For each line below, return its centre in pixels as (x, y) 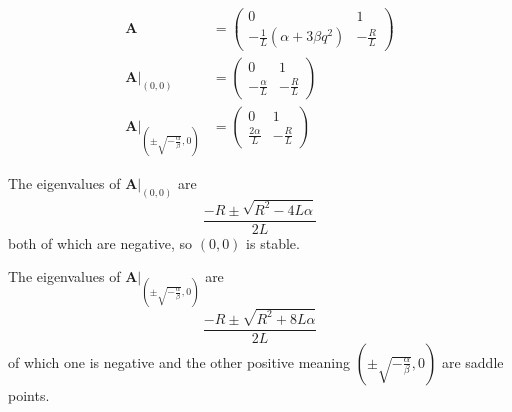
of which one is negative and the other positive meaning (179, 361)
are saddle (472, 361)
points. (29, 394)
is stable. (273, 242)
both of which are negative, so (100, 242)
